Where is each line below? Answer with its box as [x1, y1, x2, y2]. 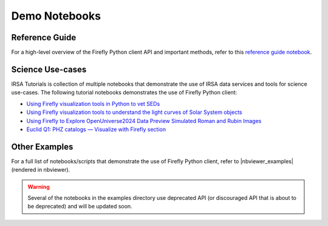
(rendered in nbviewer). [11, 166, 70, 174]
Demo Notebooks [11, 9, 101, 23]
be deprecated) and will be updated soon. [27, 203, 133, 210]
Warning [27, 183, 50, 190]
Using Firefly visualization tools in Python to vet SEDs [26, 100, 160, 107]
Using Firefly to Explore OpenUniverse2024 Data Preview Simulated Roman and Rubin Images [26, 117, 262, 124]
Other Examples [11, 141, 73, 152]
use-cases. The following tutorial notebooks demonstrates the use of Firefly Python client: [11, 89, 237, 96]
